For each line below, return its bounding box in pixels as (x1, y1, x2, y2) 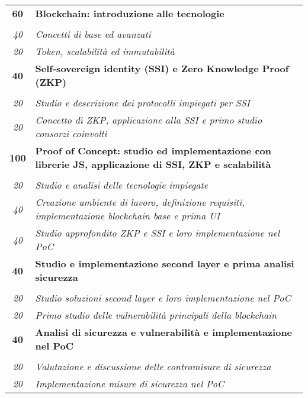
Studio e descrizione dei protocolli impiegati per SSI (35, 96, 250, 109)
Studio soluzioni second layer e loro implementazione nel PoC (35, 291, 291, 305)
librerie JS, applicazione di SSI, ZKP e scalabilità (35, 157, 271, 171)
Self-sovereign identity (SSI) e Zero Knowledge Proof (35, 62, 289, 75)
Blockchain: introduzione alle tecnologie (35, 7, 224, 20)
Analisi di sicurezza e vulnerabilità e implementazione (35, 325, 293, 339)
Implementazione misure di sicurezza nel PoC (35, 377, 224, 390)
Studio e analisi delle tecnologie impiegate (35, 178, 208, 192)
